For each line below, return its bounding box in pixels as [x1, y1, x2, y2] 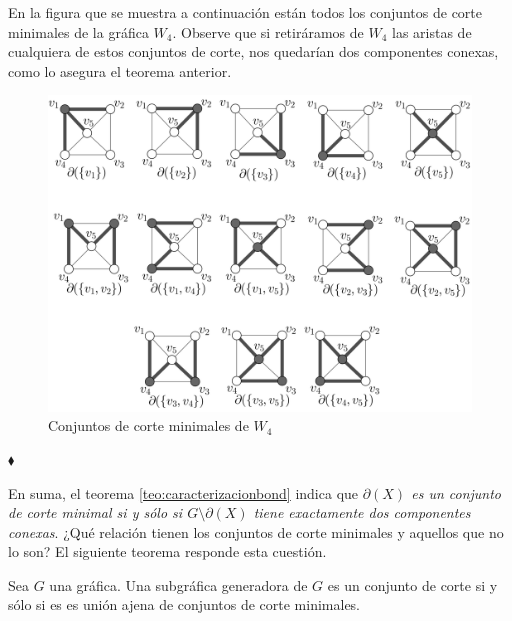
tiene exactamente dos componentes [253, 502, 471, 523]
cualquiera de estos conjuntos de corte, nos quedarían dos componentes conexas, [8, 41, 499, 62]
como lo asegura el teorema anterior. [8, 60, 232, 81]
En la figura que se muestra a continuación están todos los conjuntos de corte [8, 2, 483, 22]
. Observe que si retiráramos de [172, 21, 364, 42]
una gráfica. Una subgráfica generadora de [49, 574, 308, 595]
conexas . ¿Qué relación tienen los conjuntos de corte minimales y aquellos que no [8, 521, 504, 542]
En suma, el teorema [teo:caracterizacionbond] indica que [8, 482, 359, 503]
